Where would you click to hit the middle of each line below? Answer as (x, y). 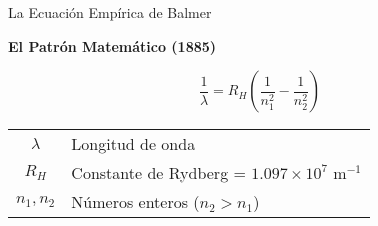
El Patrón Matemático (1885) (112, 45)
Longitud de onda (133, 144)
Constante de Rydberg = (158, 173)
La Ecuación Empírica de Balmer (110, 12)
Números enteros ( (135, 202)
